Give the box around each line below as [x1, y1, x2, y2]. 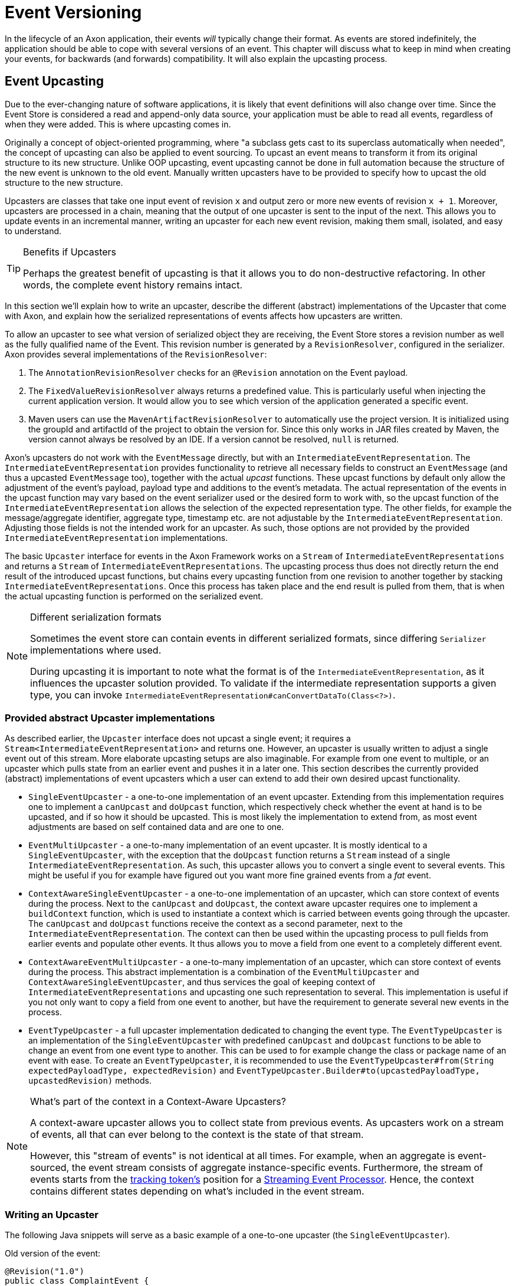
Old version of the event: [5, 1248, 101, 1259]
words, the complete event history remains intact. [23, 278, 243, 291]
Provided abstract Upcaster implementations [5, 711, 215, 724]
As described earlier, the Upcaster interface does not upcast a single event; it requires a [5, 733, 351, 744]
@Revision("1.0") [5, 1267, 84, 1277]
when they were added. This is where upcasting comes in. [5, 119, 231, 129]
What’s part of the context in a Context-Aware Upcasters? [30, 1095, 286, 1108]
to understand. [5, 225, 62, 236]
